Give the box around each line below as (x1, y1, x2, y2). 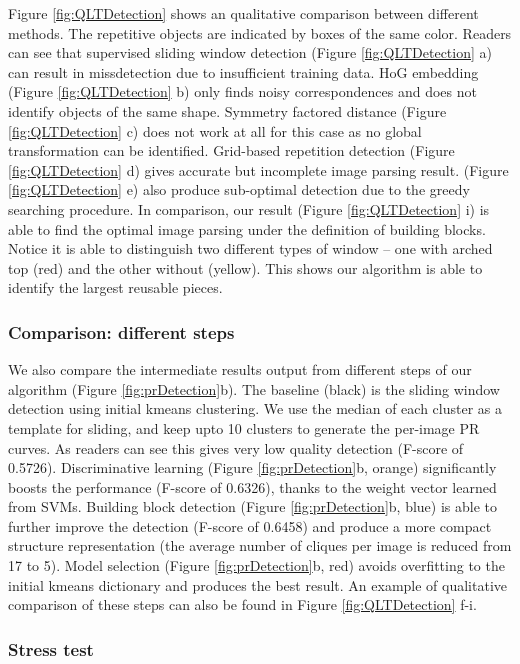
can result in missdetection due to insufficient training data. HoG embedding (8, 61, 479, 82)
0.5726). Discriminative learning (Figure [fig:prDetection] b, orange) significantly (8, 457, 497, 478)
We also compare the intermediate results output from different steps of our (8, 359, 472, 380)
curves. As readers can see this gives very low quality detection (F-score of (8, 437, 464, 458)
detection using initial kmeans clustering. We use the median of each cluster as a (8, 398, 503, 419)
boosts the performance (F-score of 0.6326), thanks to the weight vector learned (8, 476, 497, 497)
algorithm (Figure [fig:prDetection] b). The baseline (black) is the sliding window (8, 378, 500, 399)
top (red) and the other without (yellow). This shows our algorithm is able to (8, 257, 483, 278)
